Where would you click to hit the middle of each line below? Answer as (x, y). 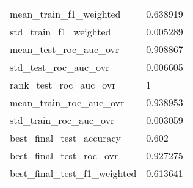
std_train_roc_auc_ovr (62, 120)
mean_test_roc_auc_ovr (65, 49)
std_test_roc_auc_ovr (60, 67)
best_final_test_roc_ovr (64, 155)
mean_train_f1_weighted (65, 14)
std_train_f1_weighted (60, 31)
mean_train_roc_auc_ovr (67, 102)
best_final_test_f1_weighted (73, 173)
